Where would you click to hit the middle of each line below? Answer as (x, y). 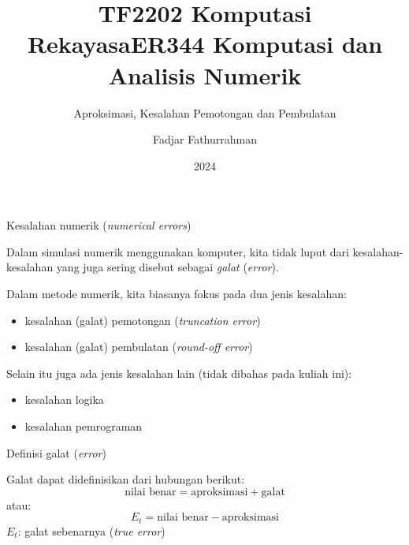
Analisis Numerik (205, 75)
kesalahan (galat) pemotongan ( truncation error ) (143, 320)
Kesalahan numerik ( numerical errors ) (99, 225)
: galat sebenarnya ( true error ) (91, 530)
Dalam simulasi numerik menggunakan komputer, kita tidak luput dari (178, 251)
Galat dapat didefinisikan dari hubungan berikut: (126, 479)
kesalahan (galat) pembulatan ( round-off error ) (139, 347)
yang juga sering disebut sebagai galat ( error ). (167, 267)
